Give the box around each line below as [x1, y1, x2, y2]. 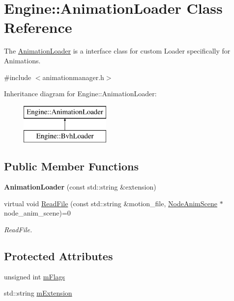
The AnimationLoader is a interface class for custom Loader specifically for [4, 46, 231, 56]
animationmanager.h [42, 72, 104, 82]
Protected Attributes [4, 248, 113, 263]
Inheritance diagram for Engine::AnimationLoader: [4, 88, 157, 99]
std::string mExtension [4, 288, 72, 298]
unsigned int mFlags [4, 271, 65, 281]
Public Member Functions [4, 159, 139, 174]
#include [4, 72, 31, 82]
